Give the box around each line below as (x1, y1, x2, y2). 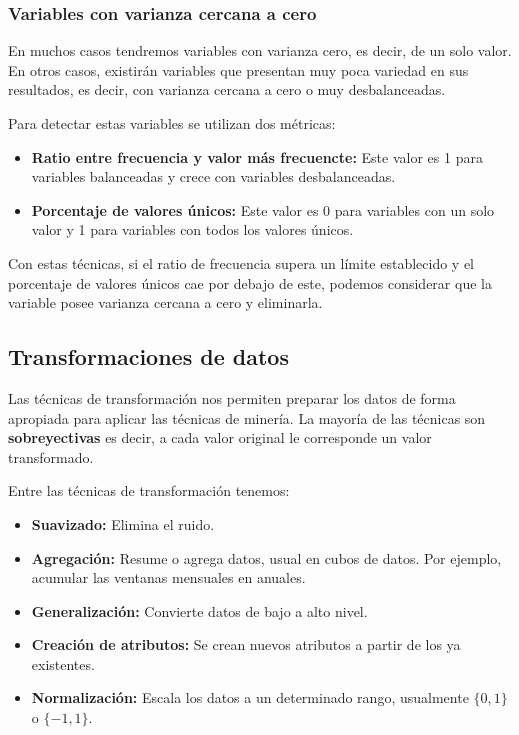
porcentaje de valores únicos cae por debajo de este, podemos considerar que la (8, 272, 492, 293)
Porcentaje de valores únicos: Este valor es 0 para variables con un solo (31, 199, 495, 220)
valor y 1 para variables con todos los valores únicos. (31, 219, 354, 240)
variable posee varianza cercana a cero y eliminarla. (8, 292, 323, 313)
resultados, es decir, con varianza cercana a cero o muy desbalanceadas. (8, 79, 446, 100)
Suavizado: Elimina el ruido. (31, 513, 215, 534)
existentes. (31, 653, 95, 674)
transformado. (8, 446, 94, 467)
